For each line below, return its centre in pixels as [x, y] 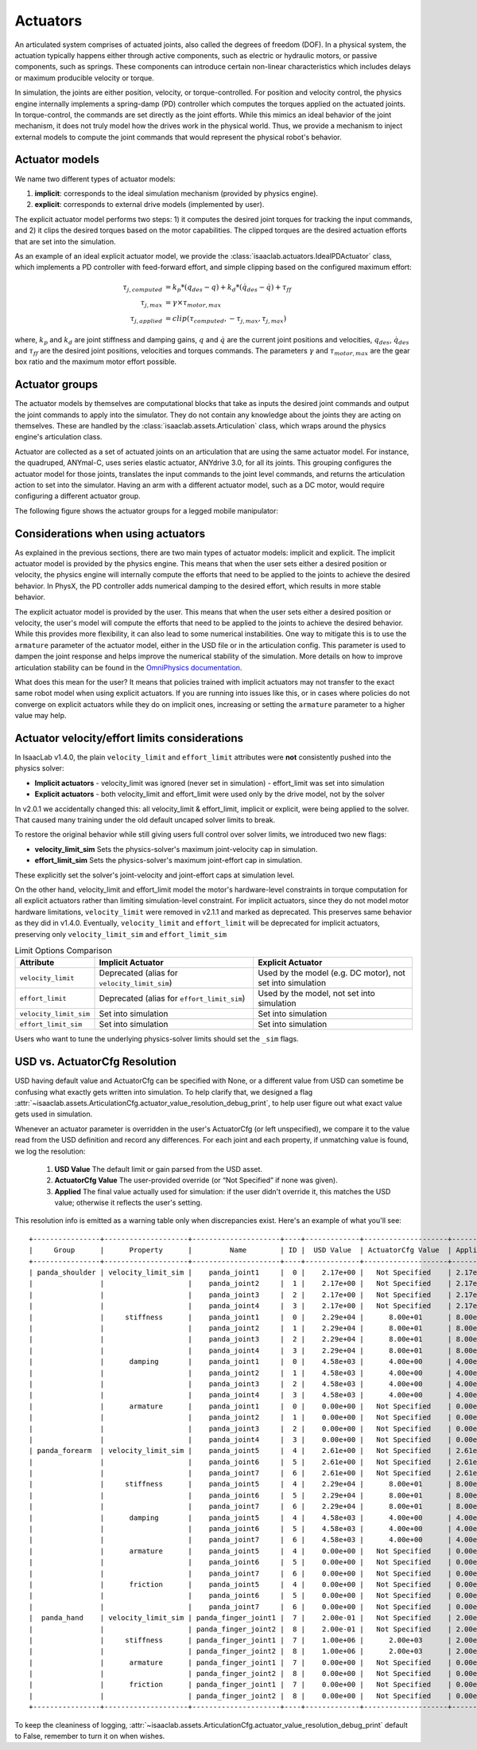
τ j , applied [146, 320]
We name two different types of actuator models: [95, 178]
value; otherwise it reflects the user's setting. [128, 1203]
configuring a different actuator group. [78, 496]
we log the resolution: [50, 1151]
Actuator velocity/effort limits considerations [129, 738]
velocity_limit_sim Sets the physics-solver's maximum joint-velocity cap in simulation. [176, 849]
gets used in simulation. [54, 1114]
